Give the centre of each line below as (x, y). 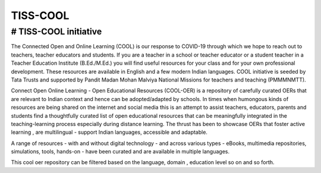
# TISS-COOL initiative (56, 32)
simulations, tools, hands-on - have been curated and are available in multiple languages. (120, 152)
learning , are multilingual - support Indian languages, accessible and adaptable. (109, 132)
